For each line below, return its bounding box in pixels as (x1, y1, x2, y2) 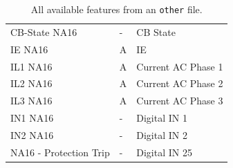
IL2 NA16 (10, 76, 53, 91)
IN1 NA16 (10, 111, 54, 125)
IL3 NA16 (10, 93, 53, 108)
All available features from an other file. (30, 2, 203, 16)
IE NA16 (10, 41, 48, 56)
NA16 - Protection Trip (10, 144, 110, 159)
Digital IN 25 (136, 144, 192, 159)
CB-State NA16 (10, 24, 77, 39)
